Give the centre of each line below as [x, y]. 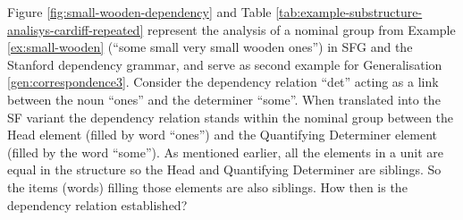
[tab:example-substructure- [349, 12]
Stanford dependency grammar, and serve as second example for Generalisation [225, 64]
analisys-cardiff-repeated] [76, 29]
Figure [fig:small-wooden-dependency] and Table [139, 12]
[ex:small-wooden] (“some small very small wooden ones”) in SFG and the [210, 47]
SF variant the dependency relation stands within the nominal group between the [231, 117]
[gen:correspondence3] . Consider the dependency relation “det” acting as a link [223, 82]
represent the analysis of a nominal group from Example [301, 29]
